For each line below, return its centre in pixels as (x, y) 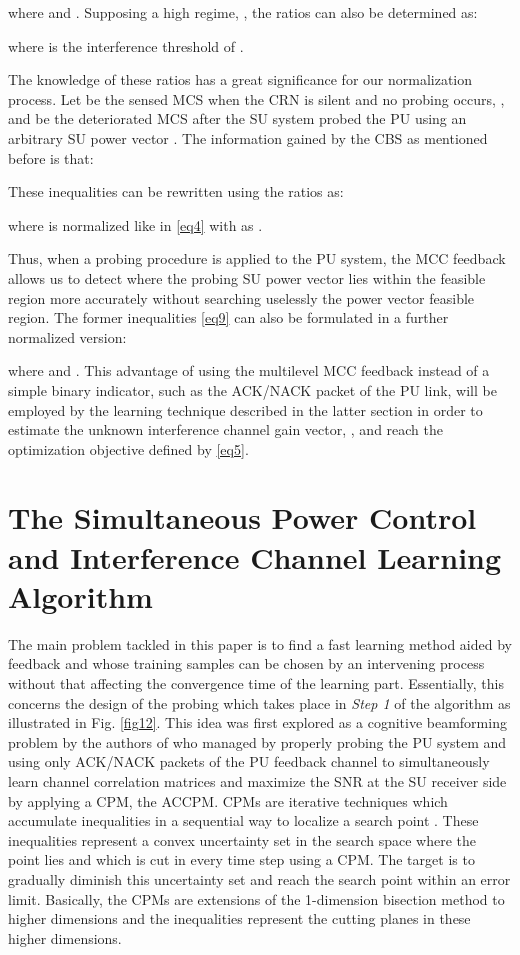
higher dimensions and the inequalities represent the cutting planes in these (239, 918)
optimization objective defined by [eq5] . (128, 448)
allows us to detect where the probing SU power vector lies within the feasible (247, 277)
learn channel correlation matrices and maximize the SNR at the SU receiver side (257, 780)
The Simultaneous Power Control (242, 517)
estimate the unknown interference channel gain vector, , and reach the (225, 429)
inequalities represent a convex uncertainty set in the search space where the (242, 839)
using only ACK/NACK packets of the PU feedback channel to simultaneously (249, 761)
